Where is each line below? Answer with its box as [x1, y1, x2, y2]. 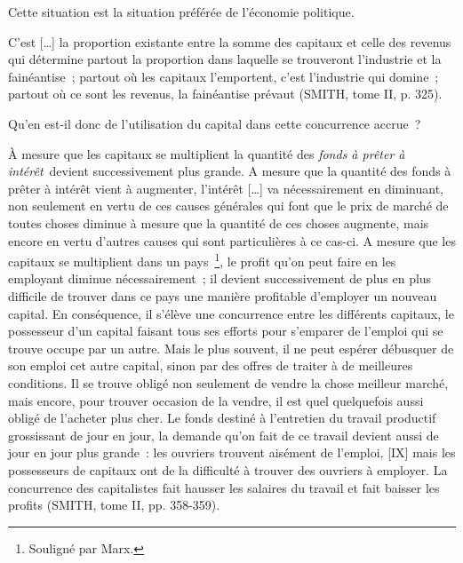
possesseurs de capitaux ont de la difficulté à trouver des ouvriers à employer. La [8, 460, 448, 479]
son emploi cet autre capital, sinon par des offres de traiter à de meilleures [8, 356, 413, 375]
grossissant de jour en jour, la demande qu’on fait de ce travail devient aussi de [8, 425, 439, 444]
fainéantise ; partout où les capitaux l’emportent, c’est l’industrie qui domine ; [8, 67, 439, 85]
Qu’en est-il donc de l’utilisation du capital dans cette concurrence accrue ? [8, 114, 421, 132]
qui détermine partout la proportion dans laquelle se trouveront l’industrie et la [8, 50, 442, 68]
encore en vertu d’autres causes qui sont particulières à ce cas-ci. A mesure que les [8, 231, 456, 250]
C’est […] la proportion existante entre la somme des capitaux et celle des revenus [8, 32, 451, 51]
